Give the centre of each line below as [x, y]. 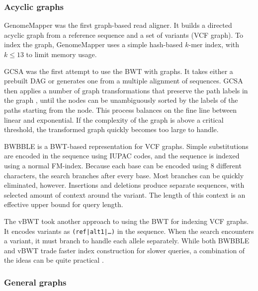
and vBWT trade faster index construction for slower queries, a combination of [125, 250]
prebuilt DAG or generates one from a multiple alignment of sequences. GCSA [124, 81]
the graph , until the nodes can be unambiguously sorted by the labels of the [121, 100]
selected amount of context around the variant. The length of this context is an [125, 194]
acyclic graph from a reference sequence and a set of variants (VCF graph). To [124, 35]
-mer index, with [214, 44]
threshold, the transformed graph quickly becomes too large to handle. [111, 129]
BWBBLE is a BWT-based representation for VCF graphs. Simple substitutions [126, 146]
